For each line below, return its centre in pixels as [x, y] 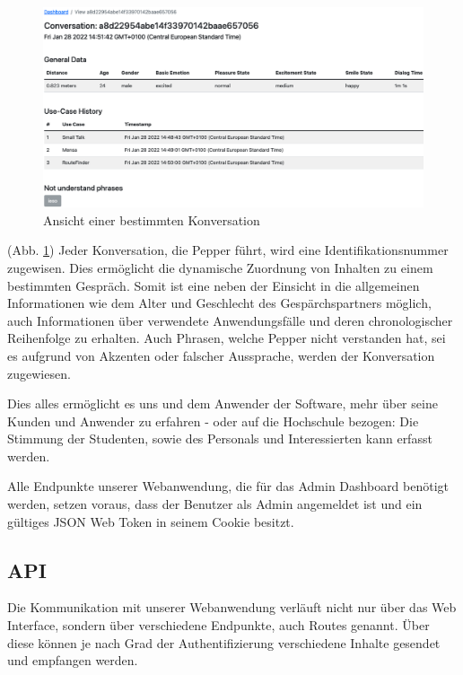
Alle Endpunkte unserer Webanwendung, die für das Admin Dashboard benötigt [228, 486]
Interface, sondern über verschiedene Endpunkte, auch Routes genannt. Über [218, 625]
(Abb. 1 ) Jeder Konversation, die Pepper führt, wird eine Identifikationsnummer [228, 250]
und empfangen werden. [73, 660]
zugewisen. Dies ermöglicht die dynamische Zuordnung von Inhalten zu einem [220, 267]
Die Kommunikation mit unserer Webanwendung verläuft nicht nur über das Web [232, 607]
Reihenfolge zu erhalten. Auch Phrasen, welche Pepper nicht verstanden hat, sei [227, 338]
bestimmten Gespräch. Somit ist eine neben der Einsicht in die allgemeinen [214, 285]
